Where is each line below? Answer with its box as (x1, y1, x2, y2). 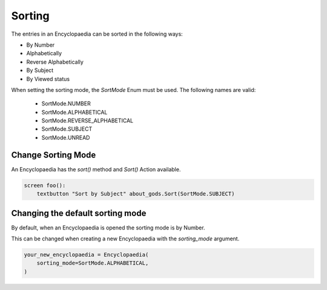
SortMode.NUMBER (41, 100, 91, 107)
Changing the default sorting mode (11, 208, 147, 218)
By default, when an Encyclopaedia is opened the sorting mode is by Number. (11, 224, 205, 231)
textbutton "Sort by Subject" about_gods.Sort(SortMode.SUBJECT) (36, 191, 235, 197)
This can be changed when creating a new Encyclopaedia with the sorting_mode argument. (11, 235, 240, 242)
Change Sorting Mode (11, 150, 96, 160)
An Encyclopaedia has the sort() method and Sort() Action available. (11, 165, 181, 173)
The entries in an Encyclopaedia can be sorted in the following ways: (11, 30, 183, 38)
